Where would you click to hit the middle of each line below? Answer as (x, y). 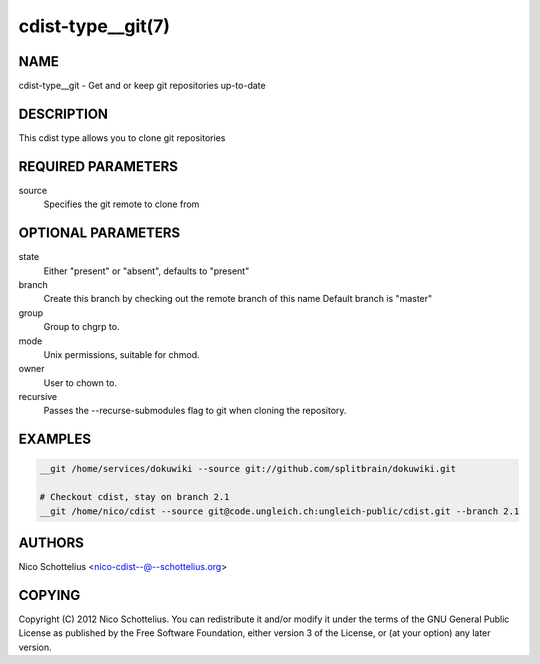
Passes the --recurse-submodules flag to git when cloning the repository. (195, 411)
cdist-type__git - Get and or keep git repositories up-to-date (142, 86)
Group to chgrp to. (81, 327)
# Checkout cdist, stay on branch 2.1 (134, 497)
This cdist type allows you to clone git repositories (122, 137)
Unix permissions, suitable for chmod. (121, 354)
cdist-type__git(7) (94, 26)
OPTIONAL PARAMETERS (99, 233)
